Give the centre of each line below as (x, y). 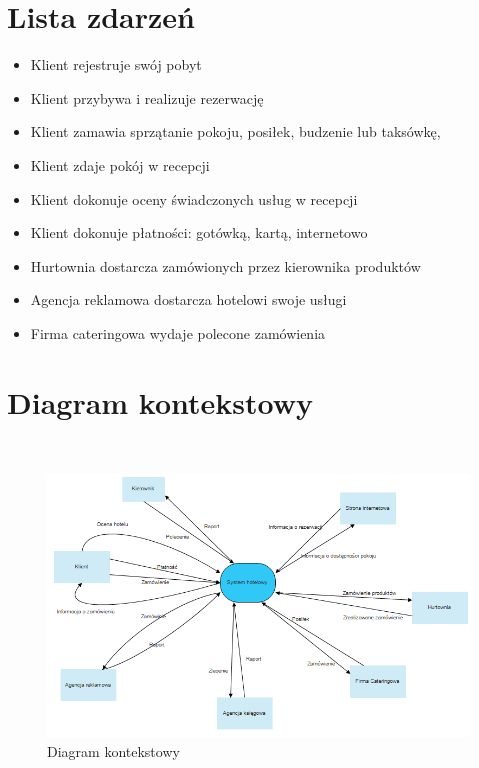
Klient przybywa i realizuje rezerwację (147, 97)
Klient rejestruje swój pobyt (116, 64)
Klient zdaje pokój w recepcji (120, 164)
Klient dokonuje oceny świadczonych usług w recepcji (194, 198)
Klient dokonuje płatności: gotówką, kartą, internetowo (199, 232)
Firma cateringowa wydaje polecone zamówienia (178, 332)
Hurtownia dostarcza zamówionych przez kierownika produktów (225, 265)
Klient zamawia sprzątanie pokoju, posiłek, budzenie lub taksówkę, (235, 131)
